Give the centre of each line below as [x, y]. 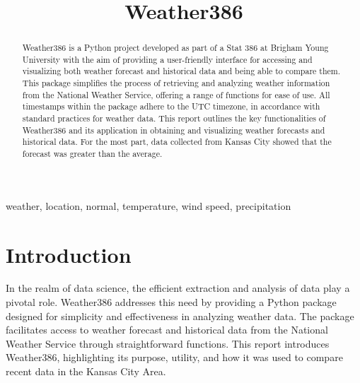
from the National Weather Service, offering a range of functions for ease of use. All [176, 94]
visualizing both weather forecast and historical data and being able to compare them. [181, 71]
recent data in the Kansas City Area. [86, 371]
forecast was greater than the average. [92, 154]
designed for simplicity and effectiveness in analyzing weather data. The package [180, 316]
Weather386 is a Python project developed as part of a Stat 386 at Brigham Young [175, 48]
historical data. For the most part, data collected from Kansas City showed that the [177, 142]
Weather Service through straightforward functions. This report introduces [168, 343]
